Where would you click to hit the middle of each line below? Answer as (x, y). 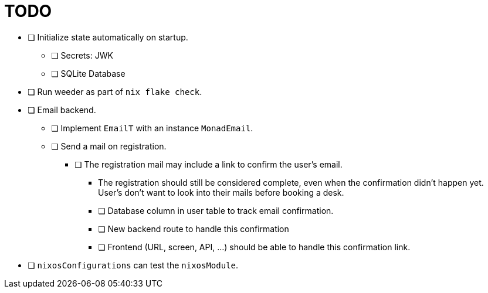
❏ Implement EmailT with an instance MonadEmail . (152, 128)
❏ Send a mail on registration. (109, 146)
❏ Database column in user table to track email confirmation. (216, 210)
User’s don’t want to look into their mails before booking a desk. (221, 192)
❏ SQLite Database (88, 73)
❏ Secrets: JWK (82, 55)
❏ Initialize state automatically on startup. (108, 37)
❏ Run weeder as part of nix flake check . (115, 91)
